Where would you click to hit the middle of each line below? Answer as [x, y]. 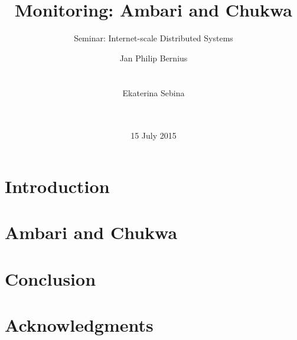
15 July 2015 [154, 135]
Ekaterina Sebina [154, 92]
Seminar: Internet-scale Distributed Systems [154, 38]
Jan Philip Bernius [154, 58]
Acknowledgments [79, 325]
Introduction [57, 186]
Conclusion [50, 278]
